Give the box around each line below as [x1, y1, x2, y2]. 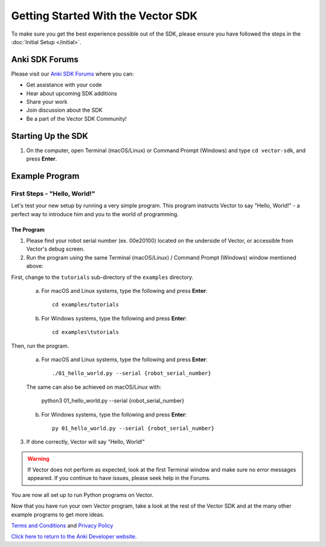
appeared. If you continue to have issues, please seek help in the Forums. [27, 475, 211, 482]
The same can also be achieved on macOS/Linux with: [26, 383, 162, 391]
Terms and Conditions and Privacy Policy [11, 522, 113, 529]
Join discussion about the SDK [26, 106, 103, 114]
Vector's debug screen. [26, 245, 85, 253]
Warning [27, 455, 50, 462]
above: [26, 263, 43, 270]
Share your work [26, 98, 68, 106]
